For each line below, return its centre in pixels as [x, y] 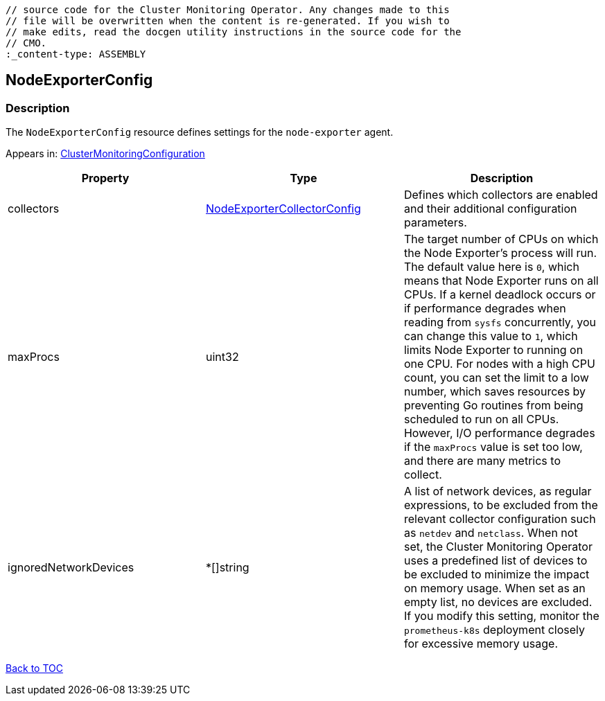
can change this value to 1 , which [491, 336]
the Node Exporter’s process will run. [500, 253]
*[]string [227, 568]
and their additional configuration [490, 209]
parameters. [435, 223]
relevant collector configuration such [500, 519]
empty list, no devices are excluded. [498, 602]
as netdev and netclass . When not [491, 533]
